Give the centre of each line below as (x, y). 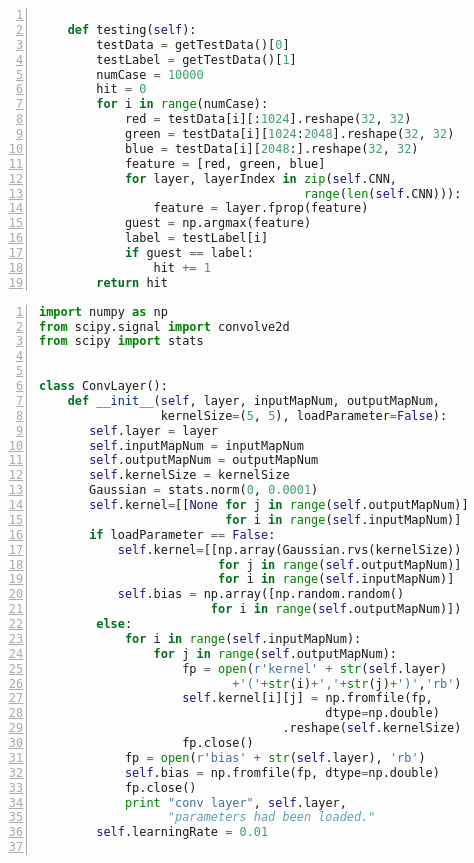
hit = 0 (121, 89)
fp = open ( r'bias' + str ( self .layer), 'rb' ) (275, 757)
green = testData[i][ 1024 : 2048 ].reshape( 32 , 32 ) (289, 134)
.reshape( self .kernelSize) (372, 728)
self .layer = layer (154, 430)
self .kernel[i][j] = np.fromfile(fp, (307, 698)
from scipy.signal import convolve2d (164, 326)
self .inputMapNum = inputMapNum (196, 445)
